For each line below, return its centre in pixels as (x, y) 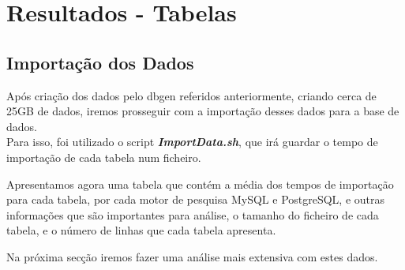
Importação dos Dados (100, 62)
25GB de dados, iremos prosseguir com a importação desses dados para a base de (203, 111)
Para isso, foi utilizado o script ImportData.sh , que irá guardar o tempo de (192, 142)
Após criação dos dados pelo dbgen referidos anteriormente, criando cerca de (191, 95)
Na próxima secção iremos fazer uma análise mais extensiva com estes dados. (192, 256)
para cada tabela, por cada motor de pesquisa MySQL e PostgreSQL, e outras (196, 199)
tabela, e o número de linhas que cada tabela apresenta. (141, 230)
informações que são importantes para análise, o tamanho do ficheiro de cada (193, 214)
